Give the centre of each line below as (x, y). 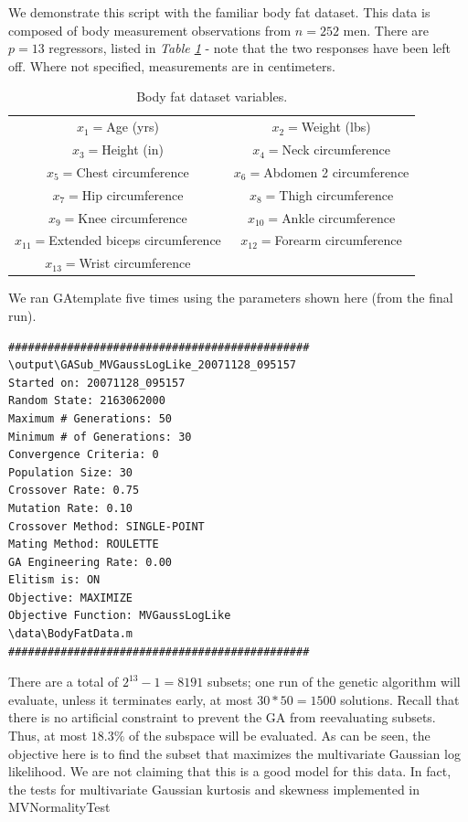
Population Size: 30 (71, 472)
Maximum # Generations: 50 (90, 418)
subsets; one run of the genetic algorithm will (334, 682)
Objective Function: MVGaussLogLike (120, 616)
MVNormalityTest (59, 807)
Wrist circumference (135, 263)
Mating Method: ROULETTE (84, 544)
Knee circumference (133, 217)
